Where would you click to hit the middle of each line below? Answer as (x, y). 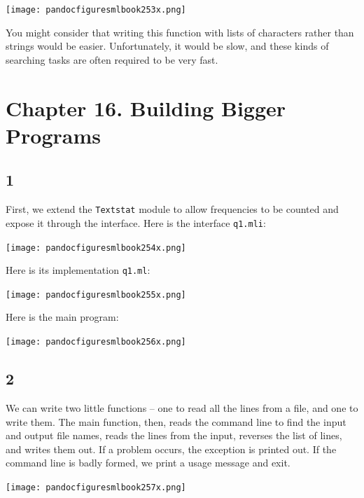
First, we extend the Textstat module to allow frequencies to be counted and (172, 209)
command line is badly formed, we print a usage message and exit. (148, 463)
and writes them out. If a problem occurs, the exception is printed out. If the (171, 449)
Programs (53, 135)
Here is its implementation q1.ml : (78, 270)
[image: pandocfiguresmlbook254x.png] (96, 248)
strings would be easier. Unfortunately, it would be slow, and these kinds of (167, 46)
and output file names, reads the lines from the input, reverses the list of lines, (174, 435)
